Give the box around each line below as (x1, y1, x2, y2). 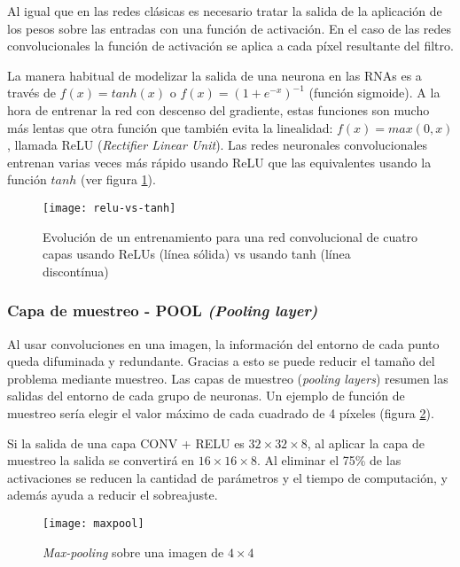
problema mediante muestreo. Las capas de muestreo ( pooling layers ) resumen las (7, 369, 448, 387)
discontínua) (43, 261, 109, 280)
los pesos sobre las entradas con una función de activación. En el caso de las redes (7, 19, 452, 37)
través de (7, 83, 56, 102)
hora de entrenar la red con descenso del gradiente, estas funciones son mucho (7, 100, 430, 119)
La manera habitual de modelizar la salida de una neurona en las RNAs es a (7, 66, 422, 84)
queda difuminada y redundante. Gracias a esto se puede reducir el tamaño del (7, 352, 435, 370)
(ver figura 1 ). (81, 170, 156, 189)
